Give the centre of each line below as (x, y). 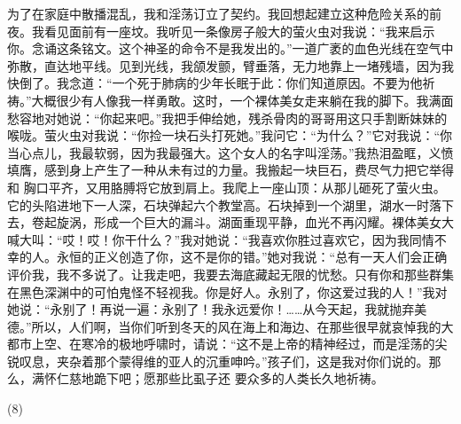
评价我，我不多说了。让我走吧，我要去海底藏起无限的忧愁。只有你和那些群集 (230, 274)
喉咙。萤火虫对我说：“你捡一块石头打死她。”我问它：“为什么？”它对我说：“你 (230, 135)
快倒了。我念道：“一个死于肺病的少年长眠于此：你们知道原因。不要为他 (215, 83)
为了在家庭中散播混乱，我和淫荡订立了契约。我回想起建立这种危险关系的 (218, 13)
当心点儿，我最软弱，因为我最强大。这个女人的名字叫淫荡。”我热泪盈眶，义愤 (230, 152)
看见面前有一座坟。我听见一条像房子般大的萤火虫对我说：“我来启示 (239, 31)
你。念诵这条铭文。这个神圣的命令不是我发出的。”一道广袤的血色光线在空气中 (230, 48)
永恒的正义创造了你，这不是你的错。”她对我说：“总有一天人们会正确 (252, 257)
